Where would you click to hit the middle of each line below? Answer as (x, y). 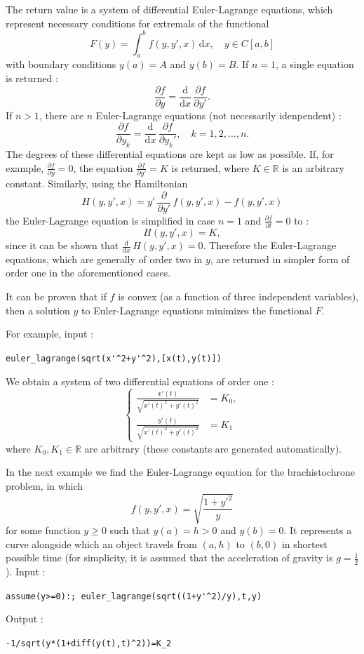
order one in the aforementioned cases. (88, 273)
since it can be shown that (62, 245)
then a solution (38, 310)
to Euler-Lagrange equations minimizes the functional (197, 310)
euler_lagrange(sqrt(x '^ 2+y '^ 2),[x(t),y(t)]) (114, 358)
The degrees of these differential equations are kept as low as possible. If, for (170, 154)
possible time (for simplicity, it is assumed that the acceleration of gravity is (169, 558)
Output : (25, 619)
